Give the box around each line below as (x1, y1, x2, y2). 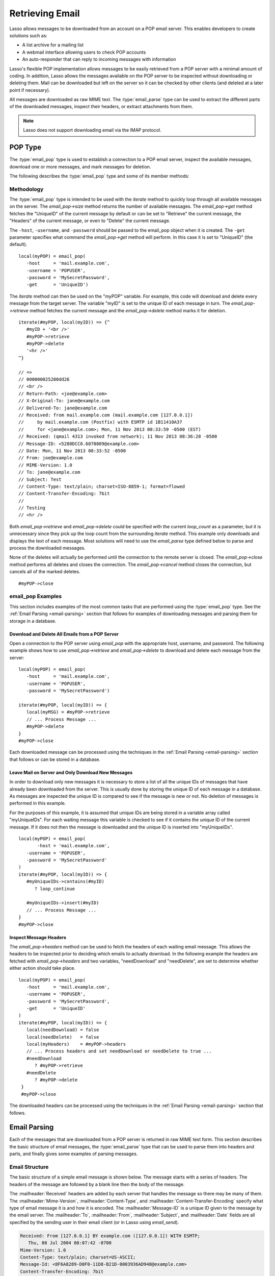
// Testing (18, 505, 46, 511)
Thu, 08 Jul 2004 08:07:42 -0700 (28, 1240, 112, 1246)
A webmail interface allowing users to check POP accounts (22, 49, 146, 55)
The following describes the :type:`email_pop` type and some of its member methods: (9, 173, 189, 179)
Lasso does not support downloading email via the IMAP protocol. (23, 127, 161, 133)
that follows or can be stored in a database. (9, 756, 101, 763)
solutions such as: (9, 32, 48, 38)
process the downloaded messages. (9, 545, 86, 551)
